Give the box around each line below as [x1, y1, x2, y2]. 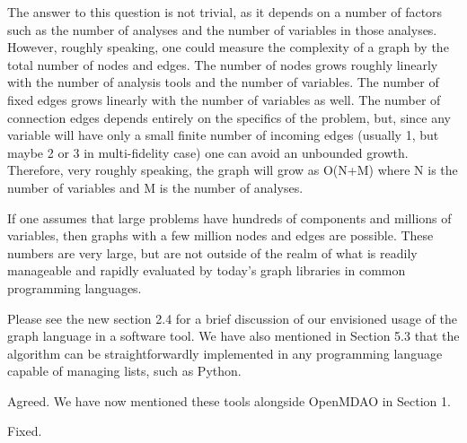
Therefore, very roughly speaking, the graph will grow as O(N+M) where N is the [7, 161, 458, 179]
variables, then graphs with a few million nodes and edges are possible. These [7, 226, 434, 245]
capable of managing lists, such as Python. [7, 361, 242, 380]
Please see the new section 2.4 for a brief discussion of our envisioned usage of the [7, 308, 457, 327]
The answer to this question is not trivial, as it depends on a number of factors [7, 3, 443, 21]
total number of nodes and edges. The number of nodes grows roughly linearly [7, 55, 438, 74]
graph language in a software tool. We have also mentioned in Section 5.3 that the [7, 326, 460, 345]
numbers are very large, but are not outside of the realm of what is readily [7, 243, 418, 262]
